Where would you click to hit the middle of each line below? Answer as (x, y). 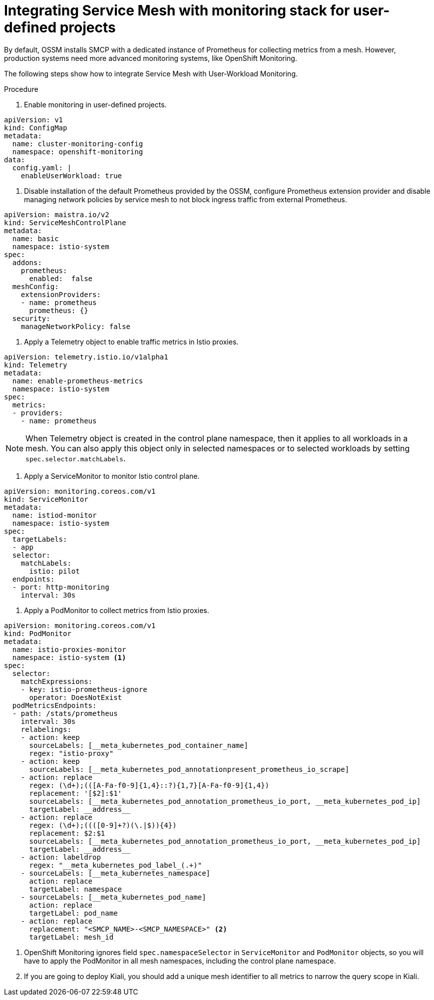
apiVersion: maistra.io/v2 (57, 214)
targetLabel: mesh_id (71, 937)
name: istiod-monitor (54, 515)
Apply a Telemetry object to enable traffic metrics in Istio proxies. (131, 341)
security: (31, 318)
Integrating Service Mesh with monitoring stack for (177, 10)
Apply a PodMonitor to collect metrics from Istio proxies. (117, 610)
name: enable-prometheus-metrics (78, 381)
